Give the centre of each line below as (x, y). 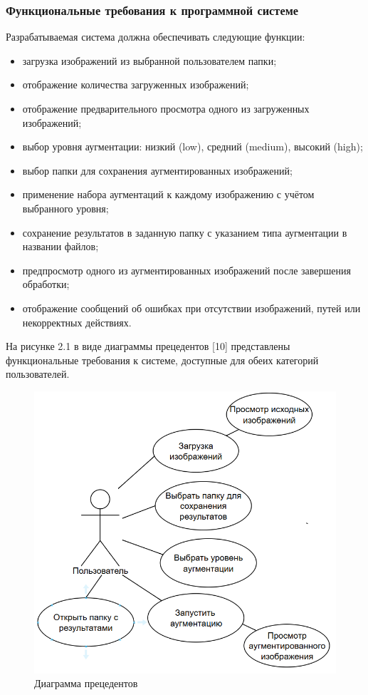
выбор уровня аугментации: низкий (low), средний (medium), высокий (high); (193, 146)
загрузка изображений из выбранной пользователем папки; (149, 60)
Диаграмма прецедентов (86, 683)
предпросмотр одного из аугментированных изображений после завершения (186, 270)
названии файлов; (61, 246)
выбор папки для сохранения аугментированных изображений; (157, 170)
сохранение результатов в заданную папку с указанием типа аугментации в (185, 232)
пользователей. (38, 374)
